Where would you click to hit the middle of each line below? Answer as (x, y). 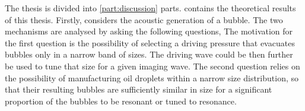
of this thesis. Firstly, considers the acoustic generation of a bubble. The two (144, 19)
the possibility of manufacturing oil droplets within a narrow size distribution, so (152, 77)
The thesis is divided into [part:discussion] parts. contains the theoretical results (150, 8)
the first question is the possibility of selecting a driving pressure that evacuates (150, 42)
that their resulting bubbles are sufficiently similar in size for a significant (139, 89)
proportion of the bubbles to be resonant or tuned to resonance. (121, 101)
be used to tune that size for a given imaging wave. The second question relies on (152, 66)
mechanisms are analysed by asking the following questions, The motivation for (149, 31)
